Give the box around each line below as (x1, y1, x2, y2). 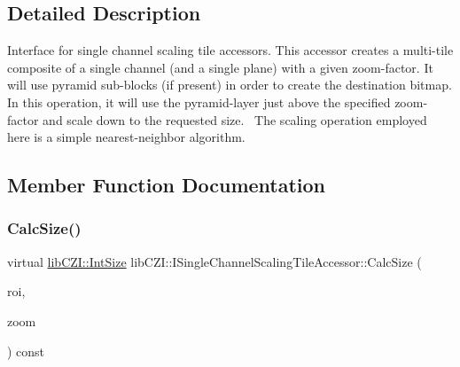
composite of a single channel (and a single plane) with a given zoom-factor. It (7, 58, 433, 76)
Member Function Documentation (7, 171, 326, 199)
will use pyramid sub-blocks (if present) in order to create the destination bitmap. (7, 75, 452, 94)
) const (7, 341, 45, 360)
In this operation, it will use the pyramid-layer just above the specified (7, 92, 391, 111)
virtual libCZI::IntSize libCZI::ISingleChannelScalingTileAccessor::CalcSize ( (7, 252, 422, 270)
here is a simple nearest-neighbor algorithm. (7, 128, 246, 146)
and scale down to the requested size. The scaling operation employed (43, 110, 427, 129)
